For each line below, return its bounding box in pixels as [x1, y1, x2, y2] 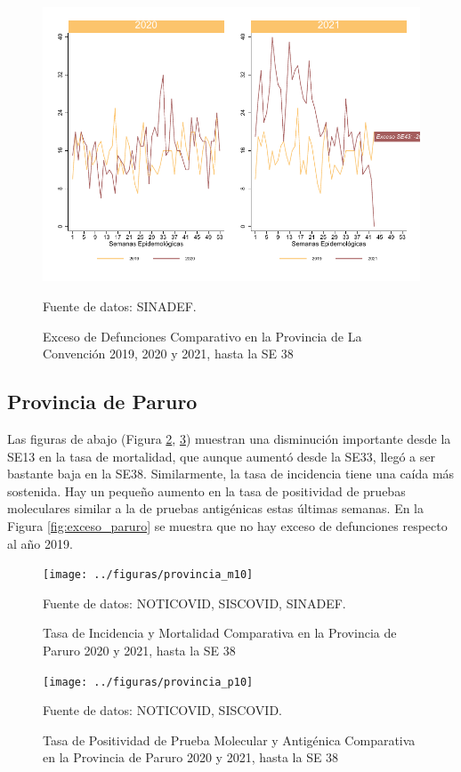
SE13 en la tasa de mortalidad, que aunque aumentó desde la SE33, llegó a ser [7, 446, 435, 465]
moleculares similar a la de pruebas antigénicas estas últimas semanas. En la [7, 499, 425, 518]
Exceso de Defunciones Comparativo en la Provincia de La [43, 326, 362, 345]
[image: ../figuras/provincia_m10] [43, 568, 254, 582]
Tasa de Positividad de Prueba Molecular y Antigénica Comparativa [43, 730, 416, 749]
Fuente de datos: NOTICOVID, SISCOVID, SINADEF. [43, 593, 346, 612]
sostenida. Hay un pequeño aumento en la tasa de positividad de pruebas [7, 481, 406, 500]
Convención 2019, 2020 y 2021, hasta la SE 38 [43, 344, 294, 363]
